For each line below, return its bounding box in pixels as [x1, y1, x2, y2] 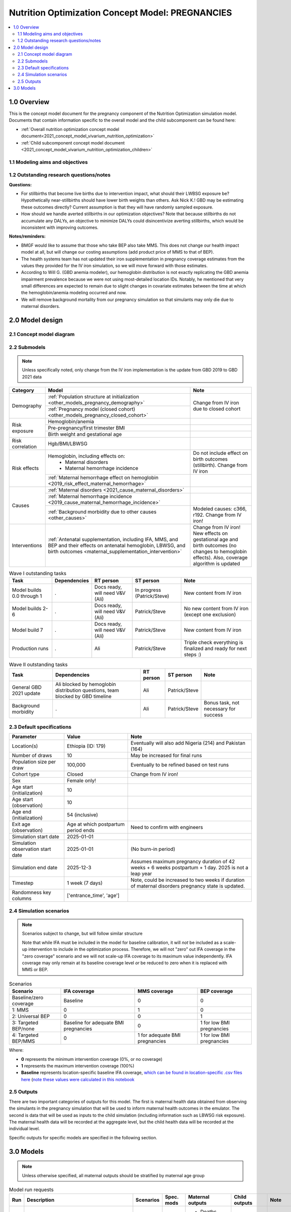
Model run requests [9, 1186, 54, 1193]
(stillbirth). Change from [193, 462, 248, 468]
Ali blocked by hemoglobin [55, 681, 116, 687]
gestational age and [193, 536, 239, 542]
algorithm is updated [193, 560, 240, 567]
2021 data [22, 374, 42, 380]
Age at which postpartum [67, 821, 125, 828]
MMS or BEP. [22, 967, 48, 973]
